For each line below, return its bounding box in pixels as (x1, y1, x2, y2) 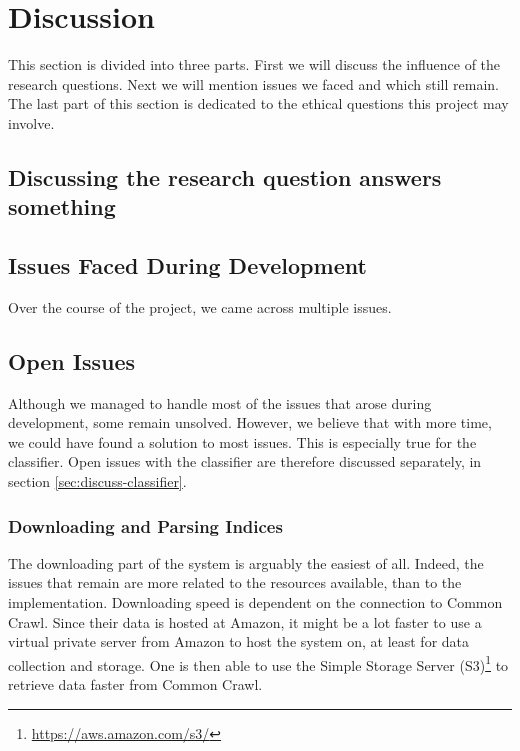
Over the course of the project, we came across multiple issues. (8, 296, 392, 317)
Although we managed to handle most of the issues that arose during (8, 392, 432, 413)
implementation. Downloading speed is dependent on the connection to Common (8, 592, 503, 613)
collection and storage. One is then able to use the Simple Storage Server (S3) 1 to (8, 651, 509, 675)
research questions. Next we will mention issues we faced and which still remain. (8, 73, 499, 94)
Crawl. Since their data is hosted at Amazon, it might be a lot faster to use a (8, 611, 482, 632)
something (8, 191, 116, 222)
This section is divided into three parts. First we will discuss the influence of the (8, 54, 501, 75)
